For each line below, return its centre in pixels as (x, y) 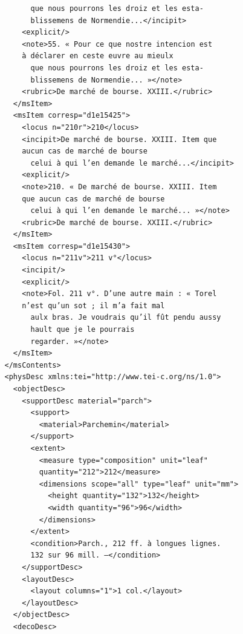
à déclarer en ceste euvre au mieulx (98, 56)
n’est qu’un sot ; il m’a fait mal (93, 305)
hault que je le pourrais (83, 330)
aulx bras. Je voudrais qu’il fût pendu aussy (126, 318)
